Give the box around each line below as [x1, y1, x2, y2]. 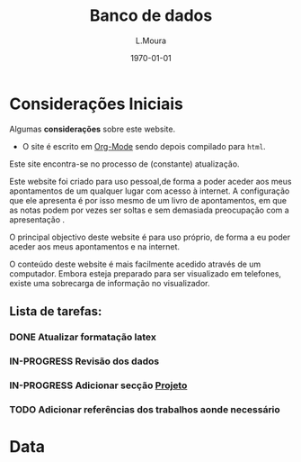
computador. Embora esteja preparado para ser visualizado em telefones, [9, 267, 281, 279]
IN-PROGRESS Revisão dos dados [9, 355, 160, 367]
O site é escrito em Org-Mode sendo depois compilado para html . [22, 140, 267, 151]
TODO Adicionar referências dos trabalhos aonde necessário [9, 403, 280, 415]
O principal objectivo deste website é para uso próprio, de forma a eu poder [9, 231, 290, 242]
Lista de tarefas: [9, 303, 102, 320]
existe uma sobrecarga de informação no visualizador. [9, 277, 210, 288]
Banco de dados [89, 5, 213, 26]
